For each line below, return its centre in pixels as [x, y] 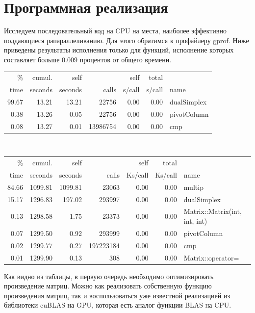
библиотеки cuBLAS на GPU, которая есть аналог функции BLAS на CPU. [118, 305]
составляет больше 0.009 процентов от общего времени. [88, 59]
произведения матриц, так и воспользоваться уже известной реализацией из [117, 295]
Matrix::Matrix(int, [213, 211]
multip [193, 187]
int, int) [195, 221]
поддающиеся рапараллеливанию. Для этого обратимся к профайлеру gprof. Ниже [127, 40]
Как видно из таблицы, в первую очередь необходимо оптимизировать [109, 276]
